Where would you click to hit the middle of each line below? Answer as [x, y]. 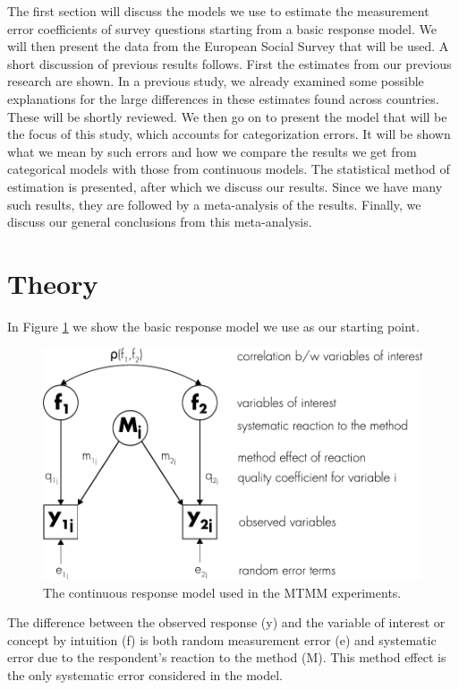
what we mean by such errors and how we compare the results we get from [212, 151]
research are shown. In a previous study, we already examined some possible [216, 81]
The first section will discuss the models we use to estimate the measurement [218, 11]
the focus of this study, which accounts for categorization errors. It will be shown [229, 134]
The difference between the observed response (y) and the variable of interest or [226, 622]
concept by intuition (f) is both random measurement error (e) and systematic [222, 639]
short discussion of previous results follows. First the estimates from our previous [229, 63]
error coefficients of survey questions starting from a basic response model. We [222, 28]
